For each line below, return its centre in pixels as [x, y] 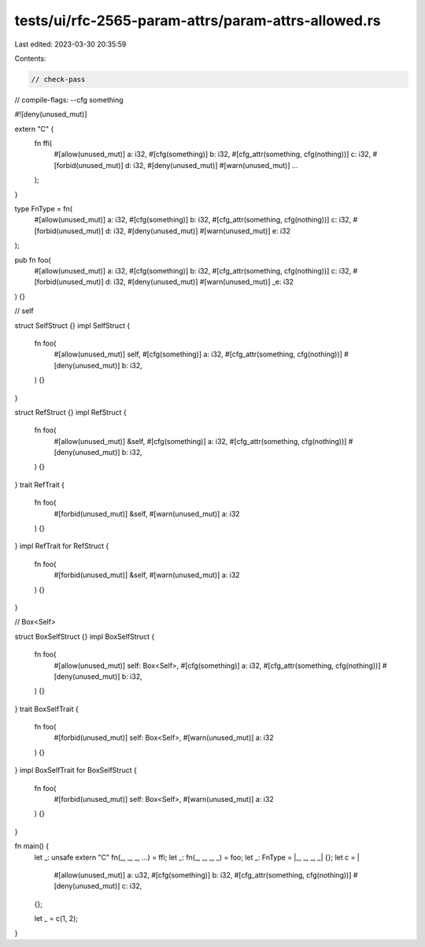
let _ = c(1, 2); [56, 919]
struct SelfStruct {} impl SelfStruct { [72, 325]
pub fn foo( [33, 259]
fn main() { [32, 846]
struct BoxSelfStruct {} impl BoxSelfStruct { [85, 636]
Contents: [30, 58]
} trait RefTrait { [39, 484]
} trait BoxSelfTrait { [46, 709]
